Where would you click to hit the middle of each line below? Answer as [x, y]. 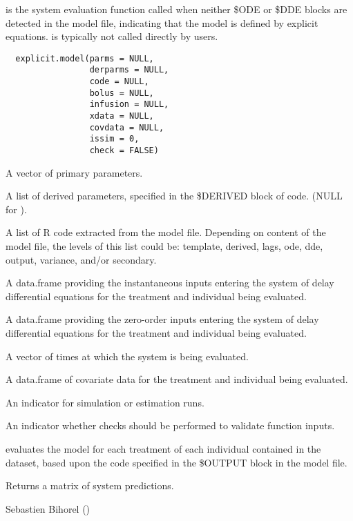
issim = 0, [114, 139]
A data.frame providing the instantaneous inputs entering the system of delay [170, 283]
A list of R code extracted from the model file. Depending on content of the [166, 232]
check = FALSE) [124, 151]
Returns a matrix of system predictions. [90, 485]
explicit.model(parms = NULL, [85, 58]
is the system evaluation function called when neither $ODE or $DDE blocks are [176, 9]
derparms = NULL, [129, 70]
